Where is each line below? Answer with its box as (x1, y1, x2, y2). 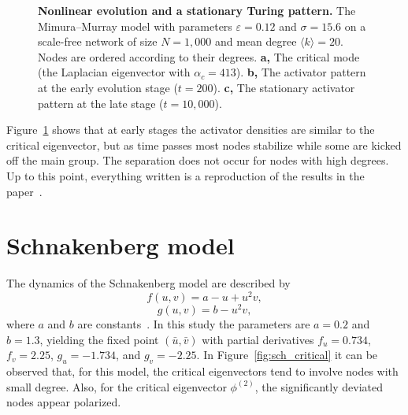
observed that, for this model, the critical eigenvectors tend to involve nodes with (6, 362, 399, 379)
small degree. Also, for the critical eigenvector (6, 378, 227, 395)
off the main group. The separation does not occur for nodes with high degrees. (6, 152, 389, 169)
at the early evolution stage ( (38, 79, 178, 95)
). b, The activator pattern (236, 64, 366, 80)
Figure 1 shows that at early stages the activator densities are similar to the (6, 121, 375, 138)
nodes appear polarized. (6, 394, 121, 410)
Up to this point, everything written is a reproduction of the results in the (6, 167, 365, 183)
